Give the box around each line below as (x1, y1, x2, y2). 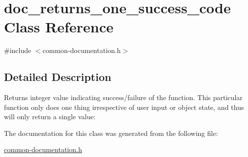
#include (4, 45, 31, 55)
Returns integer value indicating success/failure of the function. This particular (4, 92, 243, 103)
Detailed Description (4, 69, 112, 84)
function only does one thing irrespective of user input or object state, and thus (4, 102, 244, 112)
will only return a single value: (4, 111, 96, 122)
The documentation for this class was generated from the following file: (4, 128, 218, 138)
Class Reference (4, 17, 114, 37)
